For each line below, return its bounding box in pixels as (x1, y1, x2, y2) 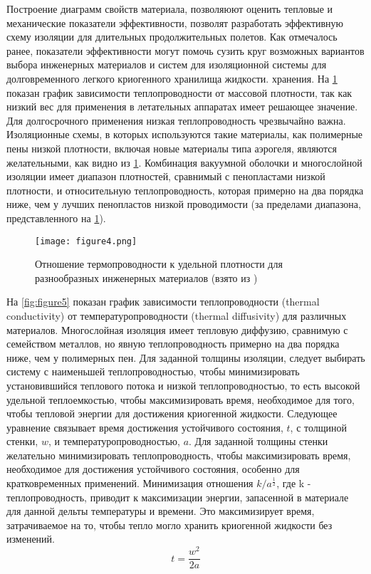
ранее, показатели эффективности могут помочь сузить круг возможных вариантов (6, 43, 365, 58)
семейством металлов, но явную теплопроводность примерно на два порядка (6, 336, 340, 351)
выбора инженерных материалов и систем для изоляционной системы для (6, 57, 327, 72)
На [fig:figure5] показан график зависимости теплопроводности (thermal (6, 294, 320, 309)
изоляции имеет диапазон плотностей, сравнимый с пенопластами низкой (6, 169, 325, 184)
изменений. (6, 531, 55, 546)
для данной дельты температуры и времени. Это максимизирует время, (6, 503, 315, 518)
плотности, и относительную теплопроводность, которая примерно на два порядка (6, 182, 364, 197)
